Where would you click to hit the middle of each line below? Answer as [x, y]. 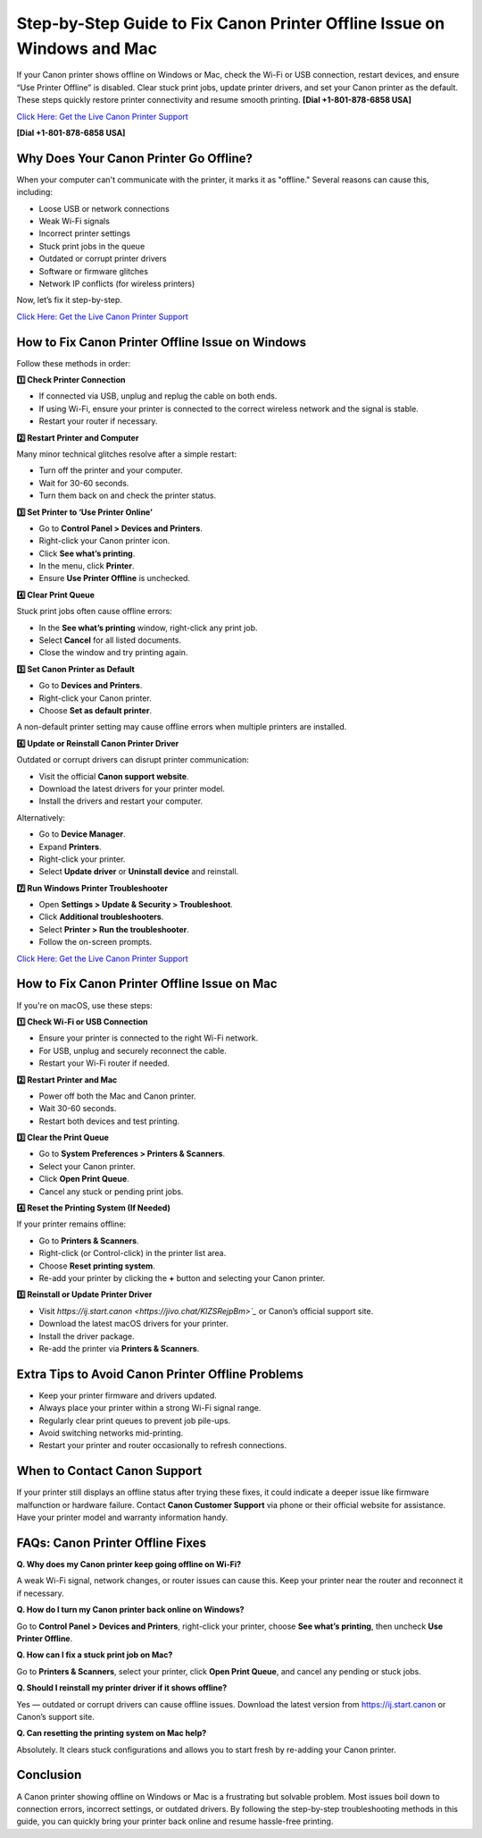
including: [35, 192]
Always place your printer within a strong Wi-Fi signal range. [150, 1408]
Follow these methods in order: [74, 363]
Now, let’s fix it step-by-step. [69, 300]
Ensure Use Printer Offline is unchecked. [115, 578]
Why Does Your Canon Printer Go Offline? [135, 158]
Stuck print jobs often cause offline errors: [95, 611]
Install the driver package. [87, 1336]
